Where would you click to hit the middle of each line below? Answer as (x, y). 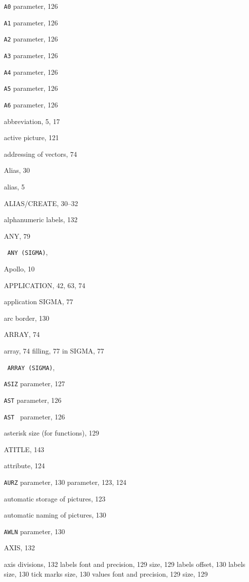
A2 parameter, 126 (31, 39)
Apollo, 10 (19, 269)
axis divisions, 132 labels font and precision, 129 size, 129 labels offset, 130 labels (125, 564)
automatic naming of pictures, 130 (55, 515)
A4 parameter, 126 (31, 72)
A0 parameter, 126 (31, 6)
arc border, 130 (27, 318)
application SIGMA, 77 (39, 301)
